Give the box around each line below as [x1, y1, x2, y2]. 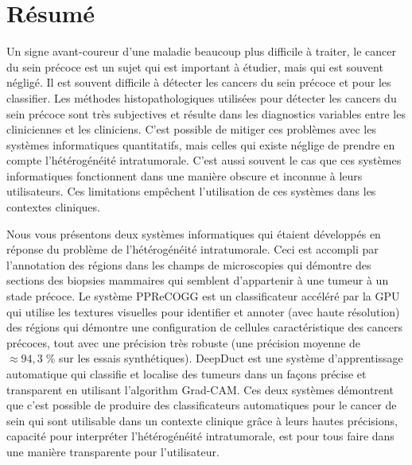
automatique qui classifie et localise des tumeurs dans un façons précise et [6, 366, 367, 382]
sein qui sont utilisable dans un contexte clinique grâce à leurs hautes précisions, [6, 412, 398, 428]
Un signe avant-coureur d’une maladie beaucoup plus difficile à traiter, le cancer [6, 43, 396, 60]
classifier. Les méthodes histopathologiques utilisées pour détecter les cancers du [6, 89, 397, 106]
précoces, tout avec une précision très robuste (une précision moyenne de [6, 334, 361, 351]
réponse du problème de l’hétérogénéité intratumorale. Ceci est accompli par [6, 241, 379, 258]
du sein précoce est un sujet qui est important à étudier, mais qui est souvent [6, 58, 383, 75]
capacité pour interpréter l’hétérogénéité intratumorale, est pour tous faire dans [6, 428, 395, 444]
